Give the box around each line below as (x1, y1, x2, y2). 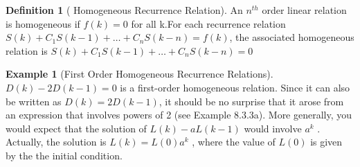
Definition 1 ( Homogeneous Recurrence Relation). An (6, 3, 243, 17)
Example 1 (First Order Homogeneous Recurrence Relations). (6, 67, 273, 81)
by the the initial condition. (6, 148, 123, 162)
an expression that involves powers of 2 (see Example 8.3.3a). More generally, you (6, 107, 352, 122)
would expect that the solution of (6, 121, 147, 135)
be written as (6, 94, 62, 108)
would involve (244, 121, 302, 135)
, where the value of (192, 134, 276, 149)
